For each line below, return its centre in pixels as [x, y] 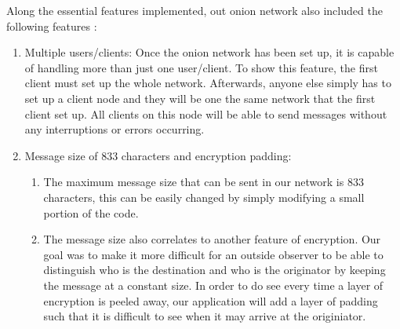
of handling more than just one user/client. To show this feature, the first [201, 67]
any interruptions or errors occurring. [115, 129]
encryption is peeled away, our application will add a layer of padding [211, 300]
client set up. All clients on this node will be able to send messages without [206, 113]
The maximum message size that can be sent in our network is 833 [204, 182]
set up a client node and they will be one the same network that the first [200, 98]
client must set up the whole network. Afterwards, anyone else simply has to [208, 83]
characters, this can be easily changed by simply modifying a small [204, 197]
